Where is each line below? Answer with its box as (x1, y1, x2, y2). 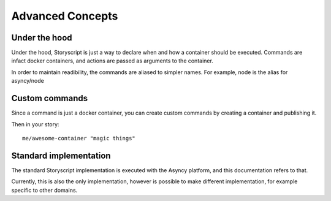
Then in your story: (11, 120, 59, 128)
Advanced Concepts (11, 9, 118, 23)
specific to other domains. (11, 186, 78, 194)
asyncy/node (11, 77, 44, 85)
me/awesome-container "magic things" (22, 135, 136, 142)
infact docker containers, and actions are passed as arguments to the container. (11, 57, 214, 64)
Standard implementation (11, 150, 111, 161)
